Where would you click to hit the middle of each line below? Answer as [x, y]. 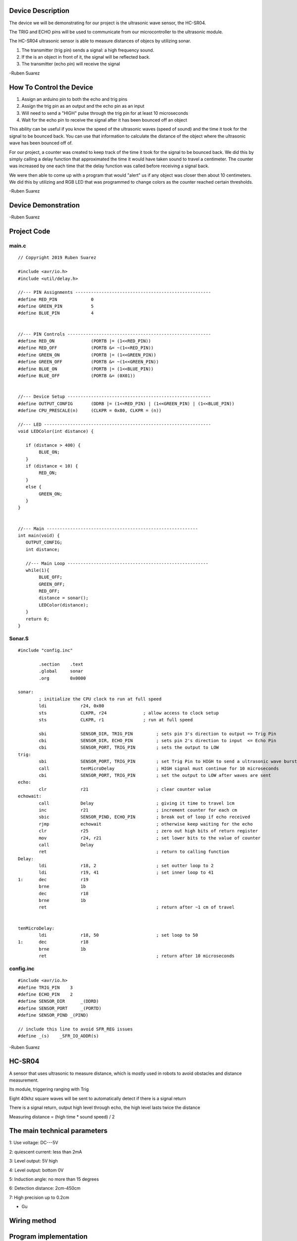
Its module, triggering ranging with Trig [49, 1089]
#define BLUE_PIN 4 [56, 313]
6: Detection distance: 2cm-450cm [45, 1188]
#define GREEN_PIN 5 [56, 306]
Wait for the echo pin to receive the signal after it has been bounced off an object [104, 120]
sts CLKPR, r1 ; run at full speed [116, 720]
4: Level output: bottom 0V [36, 1170]
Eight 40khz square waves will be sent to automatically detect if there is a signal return [98, 1098]
